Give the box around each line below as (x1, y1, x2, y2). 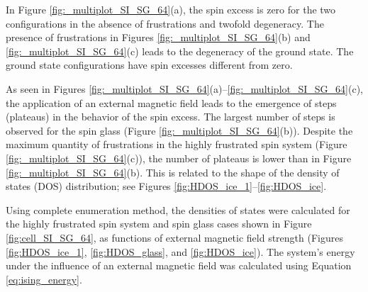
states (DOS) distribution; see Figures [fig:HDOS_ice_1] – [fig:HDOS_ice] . (6, 179, 327, 193)
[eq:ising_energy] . (6, 271, 82, 286)
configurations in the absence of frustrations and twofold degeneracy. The (6, 16, 324, 30)
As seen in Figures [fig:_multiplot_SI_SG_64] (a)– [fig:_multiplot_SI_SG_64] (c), (6, 81, 363, 96)
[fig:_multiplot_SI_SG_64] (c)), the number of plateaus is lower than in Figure (6, 150, 352, 165)
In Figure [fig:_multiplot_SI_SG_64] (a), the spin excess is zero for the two (6, 2, 336, 16)
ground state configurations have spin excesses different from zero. (6, 57, 293, 72)
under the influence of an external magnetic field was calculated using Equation (6, 258, 352, 273)
